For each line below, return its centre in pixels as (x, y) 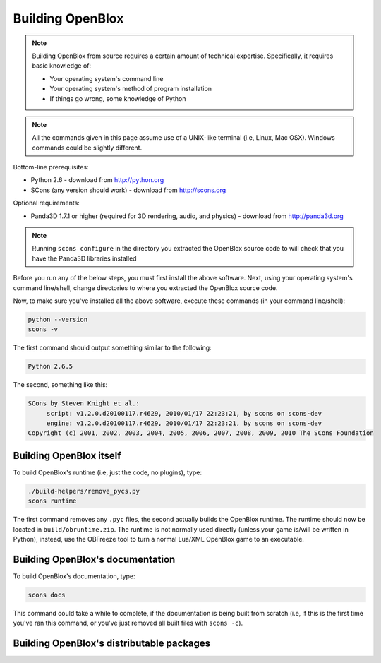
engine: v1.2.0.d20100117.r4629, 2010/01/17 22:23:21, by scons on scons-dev (184, 423)
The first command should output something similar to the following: (112, 348)
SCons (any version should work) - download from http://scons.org (128, 190)
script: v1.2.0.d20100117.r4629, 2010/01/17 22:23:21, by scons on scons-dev (184, 413)
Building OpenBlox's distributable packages (112, 644)
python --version (58, 319)
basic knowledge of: (62, 66)
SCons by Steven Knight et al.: (84, 404)
